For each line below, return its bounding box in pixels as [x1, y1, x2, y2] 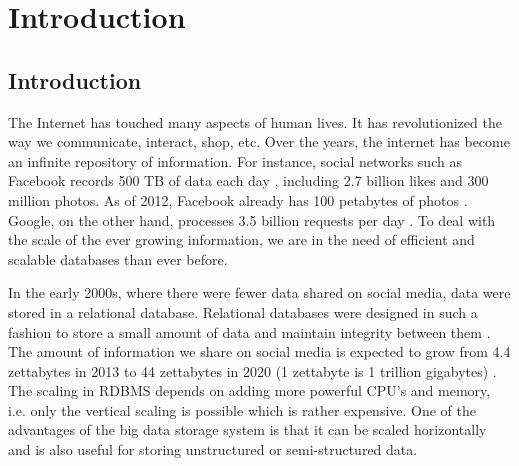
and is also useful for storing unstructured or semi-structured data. [8, 439, 418, 460]
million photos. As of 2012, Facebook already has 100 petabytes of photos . [8, 189, 468, 210]
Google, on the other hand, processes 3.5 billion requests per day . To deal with [8, 209, 496, 230]
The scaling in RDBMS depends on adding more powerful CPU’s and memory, [8, 380, 491, 401]
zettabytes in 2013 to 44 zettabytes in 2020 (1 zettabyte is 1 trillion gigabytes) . [8, 360, 497, 381]
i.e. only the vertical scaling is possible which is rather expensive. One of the [8, 399, 477, 420]
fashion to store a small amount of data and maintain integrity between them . [8, 321, 491, 342]
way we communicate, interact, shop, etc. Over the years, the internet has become [8, 131, 510, 152]
